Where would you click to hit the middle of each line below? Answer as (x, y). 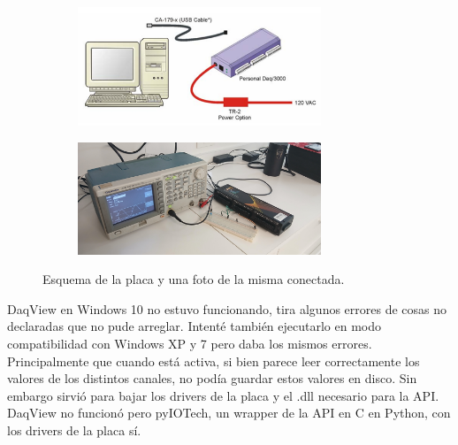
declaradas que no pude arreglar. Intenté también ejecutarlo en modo (194, 326)
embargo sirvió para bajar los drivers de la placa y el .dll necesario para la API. (223, 395)
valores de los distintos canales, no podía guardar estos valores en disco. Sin (212, 378)
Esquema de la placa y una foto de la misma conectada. (194, 279)
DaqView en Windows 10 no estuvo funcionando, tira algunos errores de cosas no (227, 308)
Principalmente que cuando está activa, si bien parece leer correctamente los (214, 361)
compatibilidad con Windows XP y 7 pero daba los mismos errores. (190, 344)
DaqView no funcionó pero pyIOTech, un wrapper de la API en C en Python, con (229, 413)
